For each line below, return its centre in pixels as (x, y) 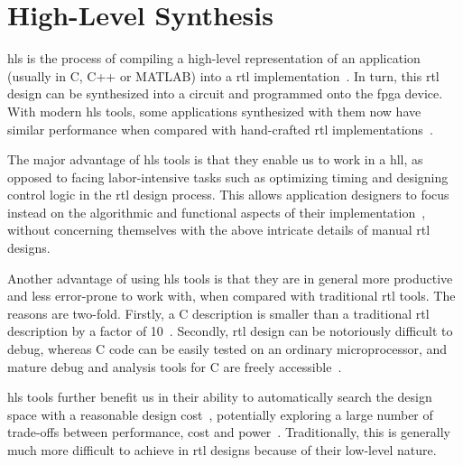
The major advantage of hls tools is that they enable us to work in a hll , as (215, 159)
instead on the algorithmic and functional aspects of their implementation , (217, 212)
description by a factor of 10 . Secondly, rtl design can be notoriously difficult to (230, 331)
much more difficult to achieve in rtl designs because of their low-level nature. (222, 450)
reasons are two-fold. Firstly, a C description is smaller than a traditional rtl (218, 313)
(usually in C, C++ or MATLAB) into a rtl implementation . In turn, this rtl (223, 75)
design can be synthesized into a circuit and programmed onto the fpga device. (225, 93)
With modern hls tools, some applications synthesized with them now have (214, 111)
